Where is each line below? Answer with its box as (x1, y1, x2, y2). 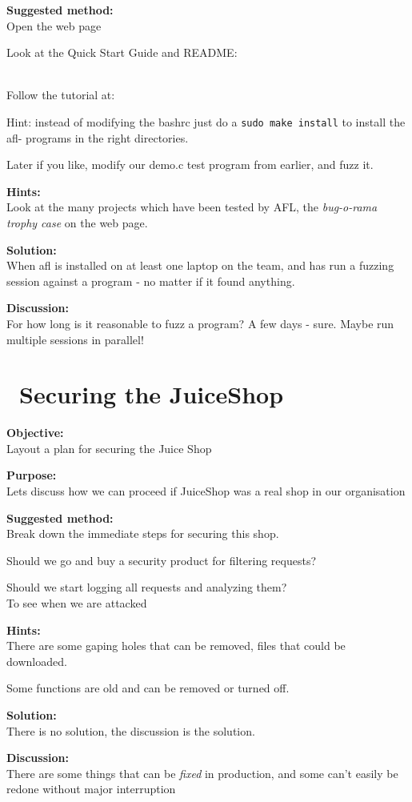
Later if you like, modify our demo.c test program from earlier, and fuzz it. (6, 156, 374, 173)
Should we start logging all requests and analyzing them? (6, 579, 287, 595)
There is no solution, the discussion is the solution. (6, 722, 255, 739)
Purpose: (6, 467, 57, 483)
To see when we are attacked (6, 595, 147, 612)
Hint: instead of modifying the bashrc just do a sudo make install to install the (6, 113, 406, 130)
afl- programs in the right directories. (6, 129, 189, 146)
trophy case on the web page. (6, 215, 148, 231)
